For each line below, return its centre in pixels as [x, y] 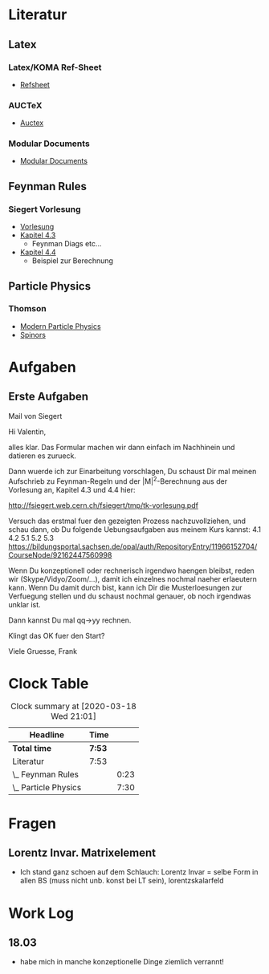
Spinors [33, 335]
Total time [32, 749]
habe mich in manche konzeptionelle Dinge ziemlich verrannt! [122, 962]
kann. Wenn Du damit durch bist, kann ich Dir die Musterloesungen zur [125, 587]
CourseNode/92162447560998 [60, 554]
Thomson [27, 309]
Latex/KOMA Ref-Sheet [55, 67]
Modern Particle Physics [61, 326]
